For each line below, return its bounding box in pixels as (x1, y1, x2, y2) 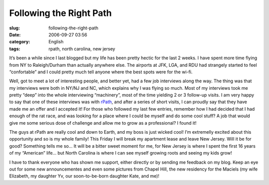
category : (9, 39, 30, 45)
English (48, 39, 64, 45)
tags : (9, 45, 20, 52)
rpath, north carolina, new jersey (48, 45, 116, 52)
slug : (9, 25, 20, 31)
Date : (9, 31, 21, 37)
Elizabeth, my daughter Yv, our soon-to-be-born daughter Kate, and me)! (9, 173, 159, 179)
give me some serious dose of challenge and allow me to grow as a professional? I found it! (9, 120, 197, 126)
